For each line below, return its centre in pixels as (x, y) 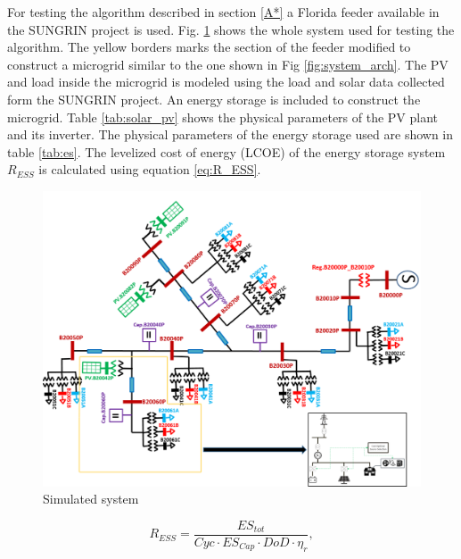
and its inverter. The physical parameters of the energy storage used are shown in (230, 134)
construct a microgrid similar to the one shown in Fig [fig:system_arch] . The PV (228, 64)
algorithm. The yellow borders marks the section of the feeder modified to (209, 47)
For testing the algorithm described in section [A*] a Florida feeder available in (223, 12)
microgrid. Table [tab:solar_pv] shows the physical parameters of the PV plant (223, 117)
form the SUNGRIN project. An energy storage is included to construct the (214, 99)
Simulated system (91, 499)
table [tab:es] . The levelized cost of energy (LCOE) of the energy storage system (226, 151)
